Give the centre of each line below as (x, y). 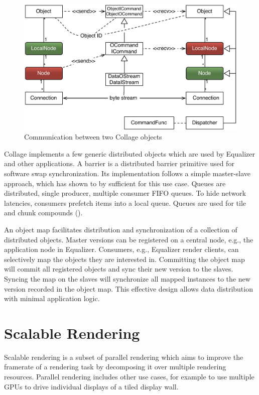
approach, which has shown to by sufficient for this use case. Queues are (115, 183)
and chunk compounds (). (43, 213)
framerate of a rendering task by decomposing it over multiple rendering (115, 367)
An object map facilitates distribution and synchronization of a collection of (121, 229)
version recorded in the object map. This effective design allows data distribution (128, 288)
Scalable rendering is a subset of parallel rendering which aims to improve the (124, 357)
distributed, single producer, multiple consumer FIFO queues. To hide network (125, 193)
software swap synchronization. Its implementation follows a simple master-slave (127, 173)
